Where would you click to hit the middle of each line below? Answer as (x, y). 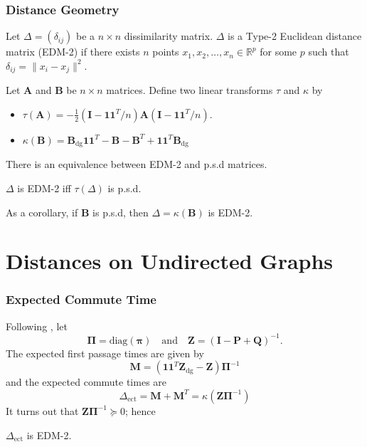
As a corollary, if (42, 212)
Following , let (37, 326)
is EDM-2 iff (44, 188)
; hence (140, 410)
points (166, 52)
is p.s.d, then (121, 212)
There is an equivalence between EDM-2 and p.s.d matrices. (137, 164)
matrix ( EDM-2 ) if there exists (73, 52)
